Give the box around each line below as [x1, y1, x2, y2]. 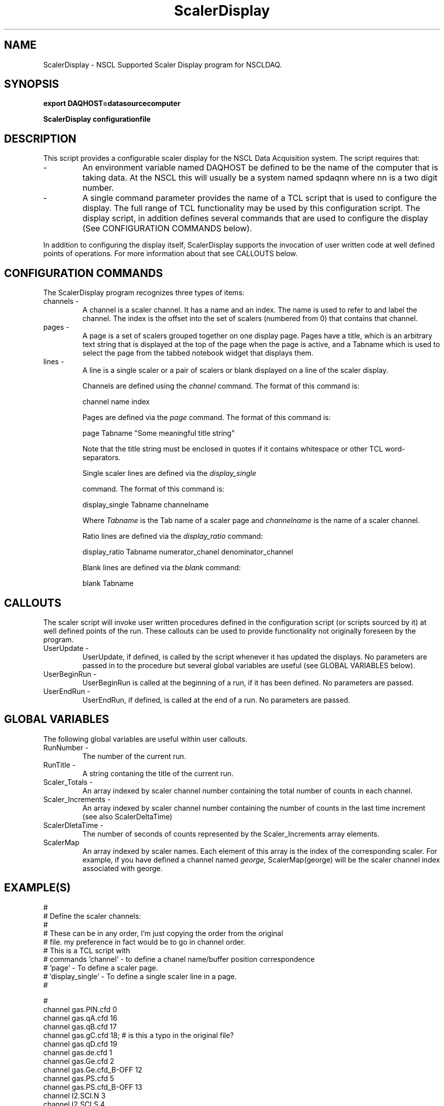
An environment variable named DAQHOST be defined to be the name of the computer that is [82, 162, 438, 173]
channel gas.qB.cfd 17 [43, 1022, 117, 1031]
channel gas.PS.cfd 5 [43, 1074, 114, 1083]
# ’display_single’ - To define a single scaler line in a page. [43, 972, 237, 981]
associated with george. [82, 863, 163, 873]
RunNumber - [43, 743, 89, 752]
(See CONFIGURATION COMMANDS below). [82, 223, 252, 234]
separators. [82, 453, 121, 462]
